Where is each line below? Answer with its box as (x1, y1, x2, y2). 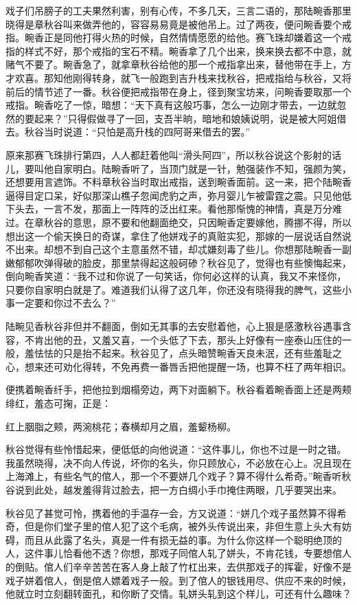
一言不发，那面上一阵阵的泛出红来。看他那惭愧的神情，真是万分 (43, 201, 332, 216)
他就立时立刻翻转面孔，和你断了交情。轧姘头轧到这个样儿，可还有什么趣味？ (5, 586, 352, 601)
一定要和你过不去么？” (14, 296, 116, 310)
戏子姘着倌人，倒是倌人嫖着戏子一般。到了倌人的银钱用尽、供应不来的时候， (5, 573, 352, 587)
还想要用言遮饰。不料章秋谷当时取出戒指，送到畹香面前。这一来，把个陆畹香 (5, 175, 352, 189)
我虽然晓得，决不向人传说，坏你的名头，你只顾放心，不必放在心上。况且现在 (5, 455, 352, 470)
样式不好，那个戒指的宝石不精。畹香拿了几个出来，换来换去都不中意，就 (24, 43, 352, 58)
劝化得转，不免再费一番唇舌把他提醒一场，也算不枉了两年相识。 (62, 359, 352, 373)
